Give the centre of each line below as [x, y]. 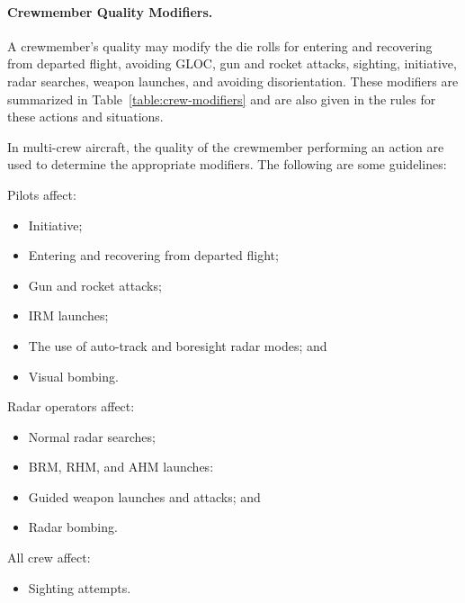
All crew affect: [49, 558]
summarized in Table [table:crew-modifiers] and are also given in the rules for [222, 99]
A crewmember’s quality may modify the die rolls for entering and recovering [220, 45]
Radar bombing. [73, 527]
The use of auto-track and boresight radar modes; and [178, 345]
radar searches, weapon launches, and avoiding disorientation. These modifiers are [233, 81]
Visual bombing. [73, 376]
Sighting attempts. [80, 587]
